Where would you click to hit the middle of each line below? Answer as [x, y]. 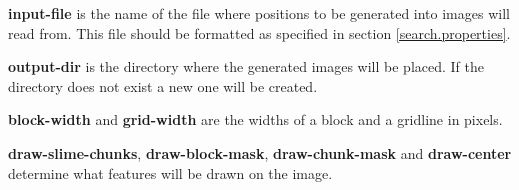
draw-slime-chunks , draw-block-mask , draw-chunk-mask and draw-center [260, 152]
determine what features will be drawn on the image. [170, 172]
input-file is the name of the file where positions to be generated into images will [259, 13]
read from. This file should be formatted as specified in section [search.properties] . [259, 32]
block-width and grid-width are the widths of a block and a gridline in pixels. [255, 119]
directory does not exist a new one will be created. [163, 85]
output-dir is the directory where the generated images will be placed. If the [246, 66]
